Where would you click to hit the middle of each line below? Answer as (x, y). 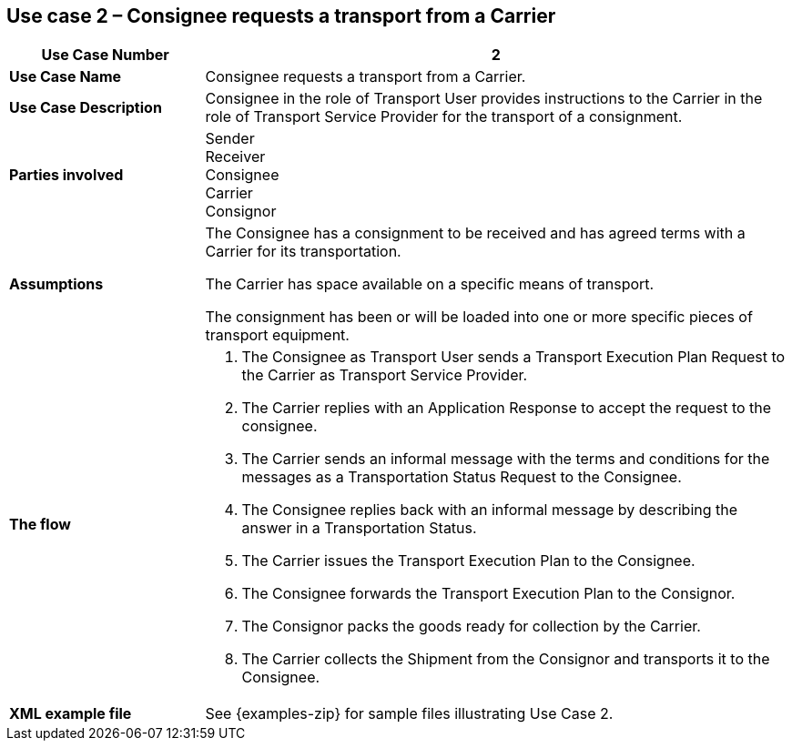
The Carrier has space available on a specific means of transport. (430, 284)
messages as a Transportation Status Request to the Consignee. (462, 477)
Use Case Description (86, 108)
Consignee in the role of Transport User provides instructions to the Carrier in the (484, 99)
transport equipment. (277, 335)
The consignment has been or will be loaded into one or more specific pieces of (479, 317)
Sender (230, 139)
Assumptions (56, 284)
